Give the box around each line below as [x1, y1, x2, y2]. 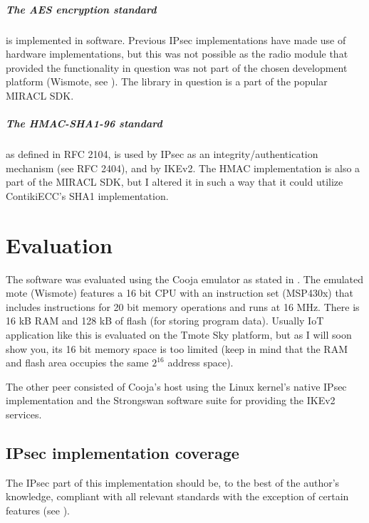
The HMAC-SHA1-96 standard [6, 116, 162, 131]
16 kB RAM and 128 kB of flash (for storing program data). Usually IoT [6, 313, 324, 328]
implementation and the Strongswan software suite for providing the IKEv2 [6, 393, 336, 408]
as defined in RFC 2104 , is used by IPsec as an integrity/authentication [6, 147, 318, 162]
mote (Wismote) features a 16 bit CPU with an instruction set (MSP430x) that [6, 285, 354, 300]
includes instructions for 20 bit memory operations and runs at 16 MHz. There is [6, 299, 360, 314]
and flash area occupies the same [6, 355, 149, 370]
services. [6, 406, 42, 421]
